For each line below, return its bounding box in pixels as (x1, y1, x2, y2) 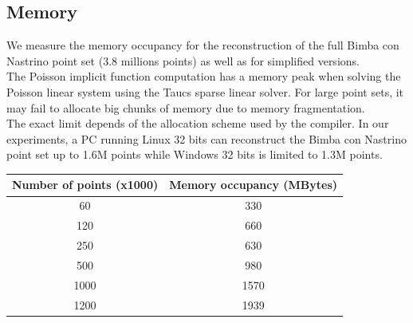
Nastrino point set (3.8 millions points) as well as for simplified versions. (6, 52, 360, 69)
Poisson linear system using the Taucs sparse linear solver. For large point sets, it (6, 83, 404, 100)
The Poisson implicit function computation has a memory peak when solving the (6, 68, 401, 85)
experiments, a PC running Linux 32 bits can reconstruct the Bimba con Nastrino (6, 130, 407, 147)
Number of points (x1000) (12, 176, 159, 193)
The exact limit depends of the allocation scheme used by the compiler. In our (6, 115, 389, 132)
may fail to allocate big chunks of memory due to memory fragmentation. (6, 99, 365, 116)
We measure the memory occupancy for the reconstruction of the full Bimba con (6, 37, 399, 53)
